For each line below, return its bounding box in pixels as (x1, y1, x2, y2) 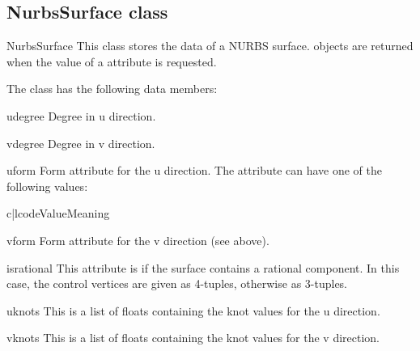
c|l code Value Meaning (6, 205, 110, 222)
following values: (6, 177, 88, 194)
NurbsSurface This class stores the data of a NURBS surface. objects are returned (6, 37, 414, 54)
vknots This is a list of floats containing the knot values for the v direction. (6, 329, 380, 346)
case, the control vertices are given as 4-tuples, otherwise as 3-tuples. (6, 275, 348, 292)
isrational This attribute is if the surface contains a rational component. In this (6, 259, 400, 276)
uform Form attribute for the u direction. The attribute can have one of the (6, 162, 383, 179)
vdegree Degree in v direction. (6, 134, 155, 151)
